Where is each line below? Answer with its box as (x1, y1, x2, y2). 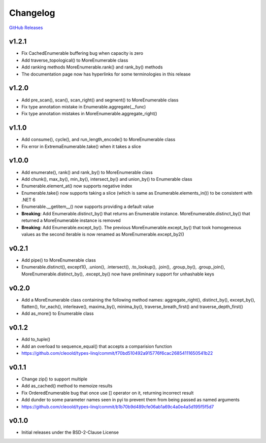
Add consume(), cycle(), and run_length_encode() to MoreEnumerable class (21, 136, 176, 142)
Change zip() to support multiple (21, 376, 88, 382)
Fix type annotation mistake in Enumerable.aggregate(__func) (21, 103, 146, 109)
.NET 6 (21, 197, 35, 203)
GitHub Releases (9, 25, 43, 31)
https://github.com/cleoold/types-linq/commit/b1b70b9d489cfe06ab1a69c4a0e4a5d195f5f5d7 (21, 404, 214, 409)
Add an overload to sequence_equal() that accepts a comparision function (21, 343, 172, 349)
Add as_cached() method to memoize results (21, 383, 113, 389)
